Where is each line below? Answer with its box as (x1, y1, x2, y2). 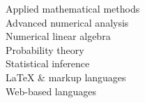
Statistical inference (6, 56, 90, 71)
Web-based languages (6, 83, 97, 98)
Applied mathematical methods (6, 1, 140, 15)
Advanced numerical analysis (6, 15, 129, 29)
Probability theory (6, 42, 84, 57)
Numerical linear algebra (6, 29, 111, 43)
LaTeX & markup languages (6, 69, 126, 84)
